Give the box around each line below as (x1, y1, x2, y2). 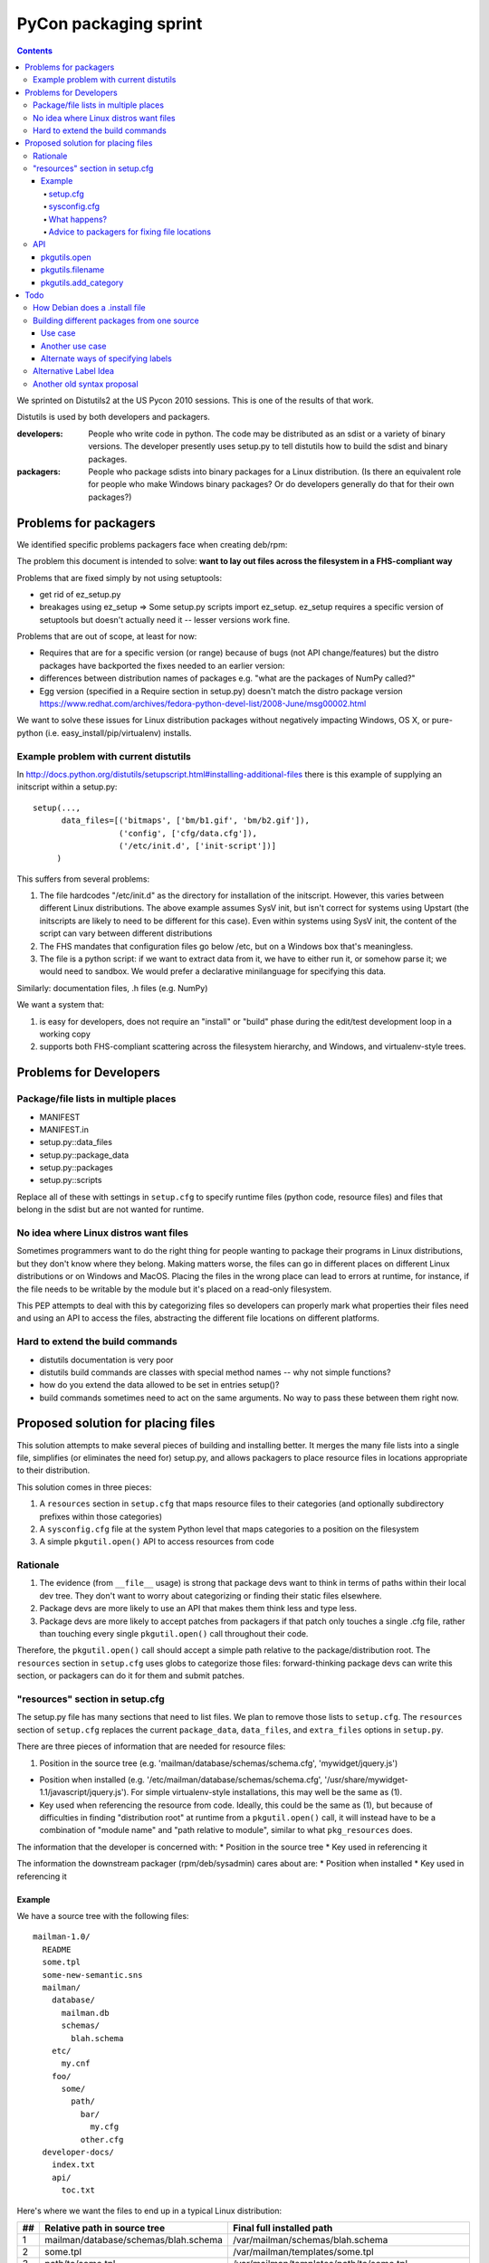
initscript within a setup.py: (16, 781, 118, 792)
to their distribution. (16, 1465, 91, 1475)
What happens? (48, 214, 108, 224)
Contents (16, 45, 53, 56)
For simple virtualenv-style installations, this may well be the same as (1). (130, 1787, 403, 1798)
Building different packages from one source (33, 315, 199, 326)
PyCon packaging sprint (16, 14, 203, 33)
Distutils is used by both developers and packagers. (16, 412, 210, 423)
